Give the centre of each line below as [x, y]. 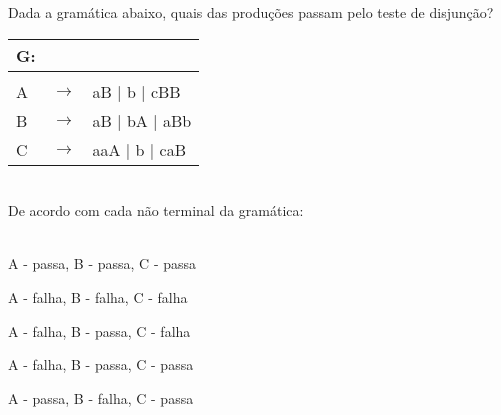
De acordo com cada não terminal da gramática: [156, 210]
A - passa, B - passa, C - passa [102, 263]
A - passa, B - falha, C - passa [101, 397]
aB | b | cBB [136, 91]
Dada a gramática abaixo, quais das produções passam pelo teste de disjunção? [251, 12]
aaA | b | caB [139, 149]
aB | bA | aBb [142, 120]
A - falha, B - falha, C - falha [98, 296]
